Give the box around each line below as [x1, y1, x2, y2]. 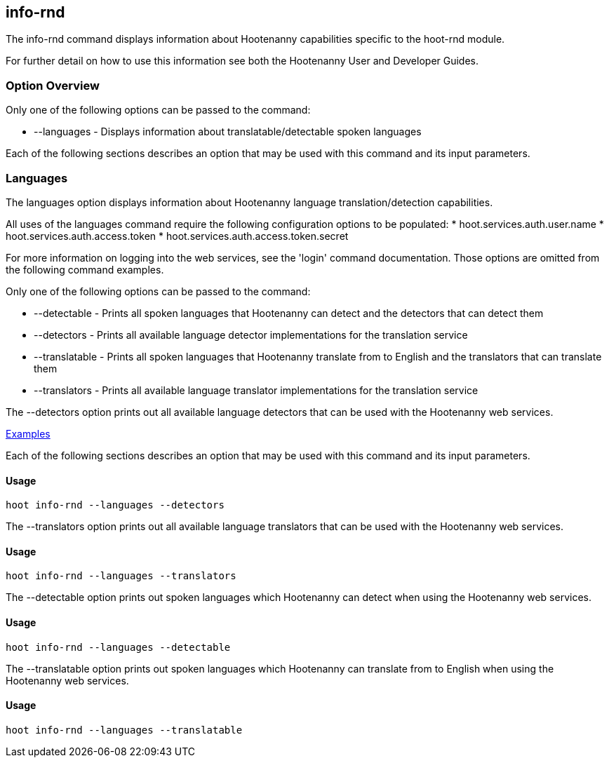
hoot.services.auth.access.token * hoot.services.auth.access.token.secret [6, 229, 349, 242]
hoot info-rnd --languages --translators [6, 570, 236, 582]
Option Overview [6, 78, 100, 93]
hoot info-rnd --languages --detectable [6, 641, 231, 653]
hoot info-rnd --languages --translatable [6, 724, 243, 736]
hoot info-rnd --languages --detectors [6, 499, 225, 511]
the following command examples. [6, 263, 164, 276]
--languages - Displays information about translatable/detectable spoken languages [34, 126, 422, 138]
